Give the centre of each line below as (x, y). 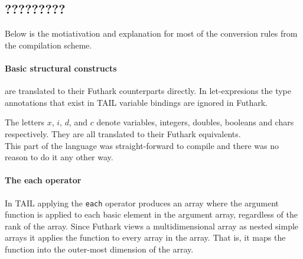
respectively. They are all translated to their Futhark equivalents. (123, 133)
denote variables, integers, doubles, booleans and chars (195, 122)
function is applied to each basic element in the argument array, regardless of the (151, 214)
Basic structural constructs (61, 68)
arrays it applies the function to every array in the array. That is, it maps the (145, 237)
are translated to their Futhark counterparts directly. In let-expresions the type (148, 91)
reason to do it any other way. (59, 157)
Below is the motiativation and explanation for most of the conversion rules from (151, 33)
